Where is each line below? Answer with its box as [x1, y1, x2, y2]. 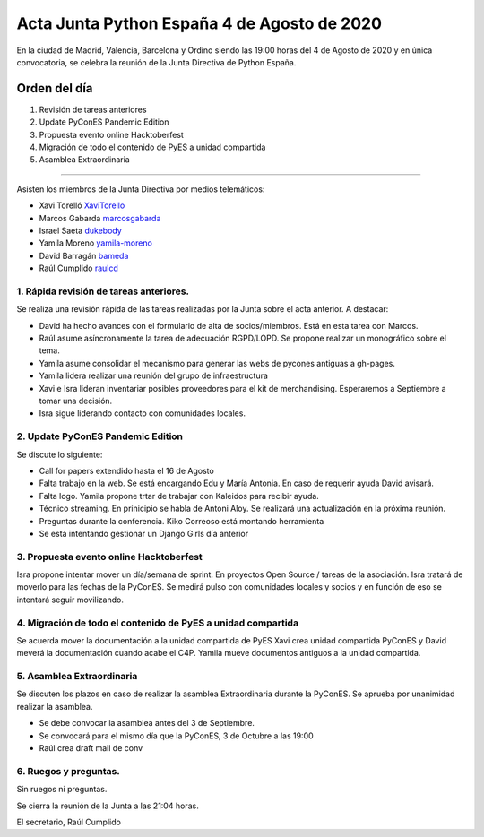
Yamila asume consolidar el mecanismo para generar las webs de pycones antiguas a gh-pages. [39, 358, 396, 368]
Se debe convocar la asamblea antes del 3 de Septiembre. [39, 718, 255, 729]
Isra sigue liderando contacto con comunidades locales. [39, 408, 246, 418]
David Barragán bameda [39, 250, 129, 261]
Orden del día [16, 81, 93, 96]
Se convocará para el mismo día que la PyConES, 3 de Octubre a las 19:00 [39, 730, 314, 741]
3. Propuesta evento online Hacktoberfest [16, 550, 203, 563]
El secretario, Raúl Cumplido [16, 816, 121, 827]
